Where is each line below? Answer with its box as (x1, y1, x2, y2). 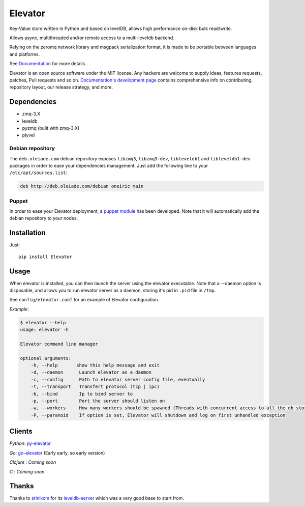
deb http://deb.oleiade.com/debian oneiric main (20, 183, 144, 189)
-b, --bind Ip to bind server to (30, 391, 133, 397)
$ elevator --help (20, 320, 66, 325)
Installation (9, 229, 46, 237)
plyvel (22, 132, 35, 138)
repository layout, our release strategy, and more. (9, 84, 113, 90)
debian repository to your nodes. (9, 215, 78, 221)
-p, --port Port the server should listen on (30, 398, 165, 404)
